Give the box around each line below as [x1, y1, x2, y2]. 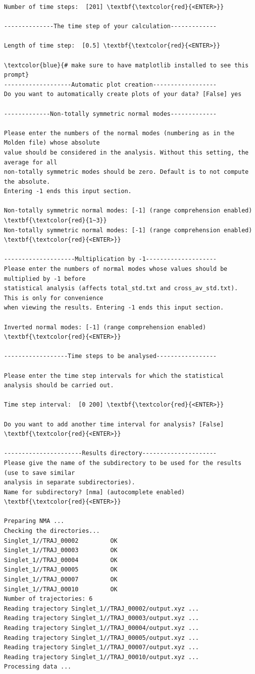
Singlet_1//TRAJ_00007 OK [4, 576, 118, 583]
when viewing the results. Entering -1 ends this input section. [4, 304, 224, 311]
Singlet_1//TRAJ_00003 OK [4, 547, 118, 554]
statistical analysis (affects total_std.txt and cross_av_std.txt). [4, 285, 238, 292]
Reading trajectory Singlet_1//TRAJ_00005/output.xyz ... [4, 634, 199, 641]
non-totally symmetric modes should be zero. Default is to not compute [4, 168, 249, 176]
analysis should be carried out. [4, 382, 114, 389]
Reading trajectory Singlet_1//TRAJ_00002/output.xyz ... [4, 605, 199, 612]
